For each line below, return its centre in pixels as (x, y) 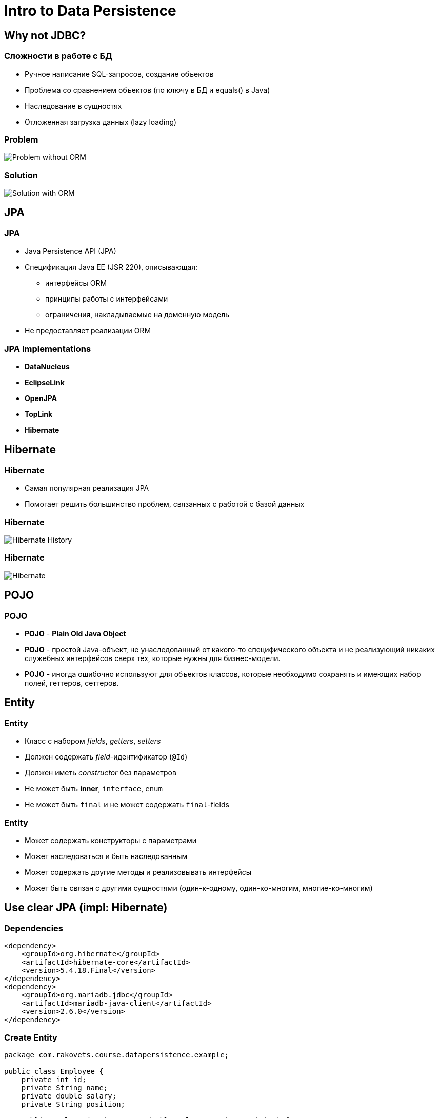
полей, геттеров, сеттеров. (72, 683)
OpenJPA (41, 398)
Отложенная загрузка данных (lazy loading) (101, 122)
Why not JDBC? (45, 35)
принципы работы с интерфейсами (107, 299)
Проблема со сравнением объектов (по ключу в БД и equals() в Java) (147, 90)
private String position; (73, 1104)
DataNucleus (47, 367)
